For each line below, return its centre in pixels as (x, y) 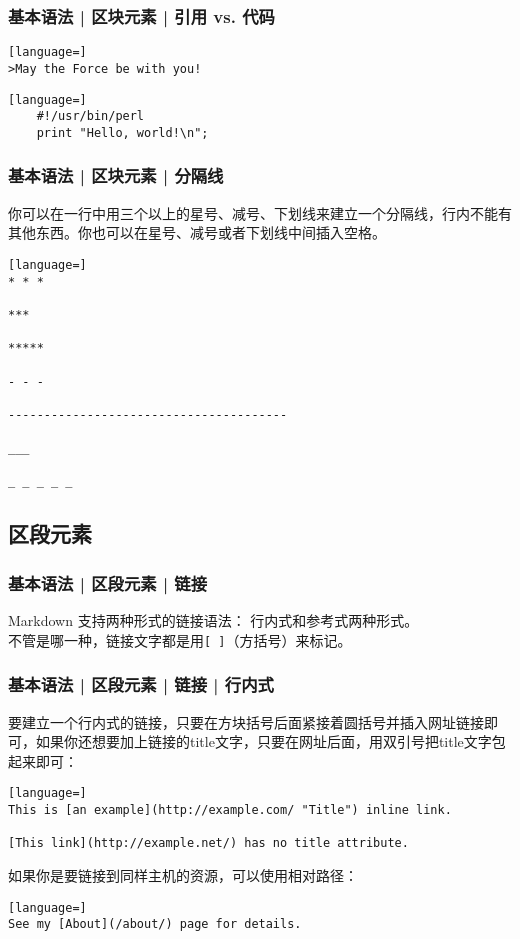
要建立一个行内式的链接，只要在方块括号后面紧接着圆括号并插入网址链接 (246, 721)
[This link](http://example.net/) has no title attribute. (208, 843)
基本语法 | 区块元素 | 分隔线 (116, 175)
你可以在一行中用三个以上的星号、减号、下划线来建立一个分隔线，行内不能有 (260, 212)
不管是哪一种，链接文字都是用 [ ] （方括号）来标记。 (180, 639)
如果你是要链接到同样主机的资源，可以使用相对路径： (183, 874)
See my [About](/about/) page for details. (155, 924)
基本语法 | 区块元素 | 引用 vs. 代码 (141, 15)
